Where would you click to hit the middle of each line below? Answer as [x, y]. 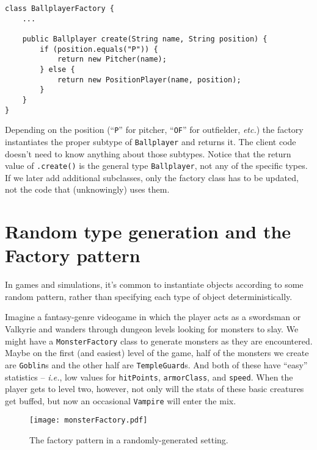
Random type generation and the [148, 231]
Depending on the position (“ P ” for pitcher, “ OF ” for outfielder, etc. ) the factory [154, 130]
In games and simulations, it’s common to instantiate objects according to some [154, 284]
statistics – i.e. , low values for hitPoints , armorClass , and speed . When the [149, 377]
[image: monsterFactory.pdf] [89, 420]
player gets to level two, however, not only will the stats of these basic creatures [155, 389]
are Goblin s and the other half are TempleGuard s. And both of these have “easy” [156, 364]
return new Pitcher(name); [112, 59]
